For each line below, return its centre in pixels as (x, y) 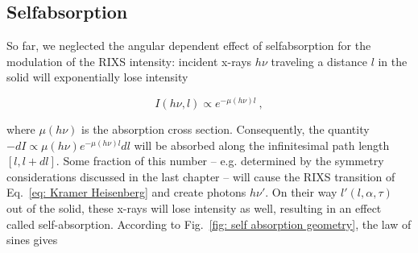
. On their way (301, 192)
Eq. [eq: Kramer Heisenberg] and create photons (126, 192)
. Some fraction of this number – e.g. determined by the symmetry (220, 161)
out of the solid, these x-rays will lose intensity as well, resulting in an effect (194, 207)
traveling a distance (319, 61)
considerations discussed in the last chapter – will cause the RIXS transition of (201, 176)
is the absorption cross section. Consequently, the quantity (226, 129)
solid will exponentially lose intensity (97, 77)
